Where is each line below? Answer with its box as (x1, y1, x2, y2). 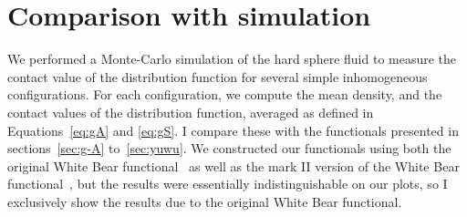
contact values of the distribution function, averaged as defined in (7, 102, 374, 121)
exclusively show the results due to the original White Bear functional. (7, 191, 402, 211)
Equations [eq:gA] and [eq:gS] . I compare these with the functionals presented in (7, 120, 459, 139)
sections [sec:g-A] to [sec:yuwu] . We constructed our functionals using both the (7, 139, 451, 158)
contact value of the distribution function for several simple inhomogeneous (7, 67, 428, 86)
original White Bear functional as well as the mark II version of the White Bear (7, 156, 460, 175)
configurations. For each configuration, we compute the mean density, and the (7, 85, 442, 104)
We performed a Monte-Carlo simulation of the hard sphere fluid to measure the (7, 49, 457, 68)
